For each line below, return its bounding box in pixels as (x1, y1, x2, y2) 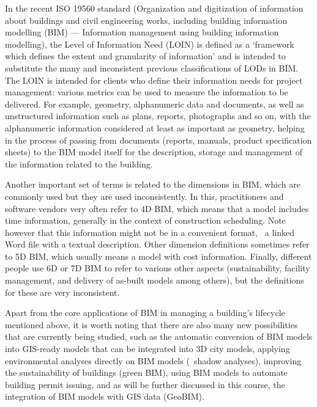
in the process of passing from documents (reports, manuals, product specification (5, 133, 312, 146)
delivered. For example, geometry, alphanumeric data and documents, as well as (5, 97, 304, 110)
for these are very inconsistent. (5, 285, 120, 298)
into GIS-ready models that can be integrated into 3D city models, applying (5, 342, 290, 355)
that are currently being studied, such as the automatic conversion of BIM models (5, 330, 313, 343)
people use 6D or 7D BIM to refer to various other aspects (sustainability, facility (5, 262, 310, 274)
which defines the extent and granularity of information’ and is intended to (5, 50, 286, 62)
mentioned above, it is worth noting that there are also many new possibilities (5, 318, 298, 331)
